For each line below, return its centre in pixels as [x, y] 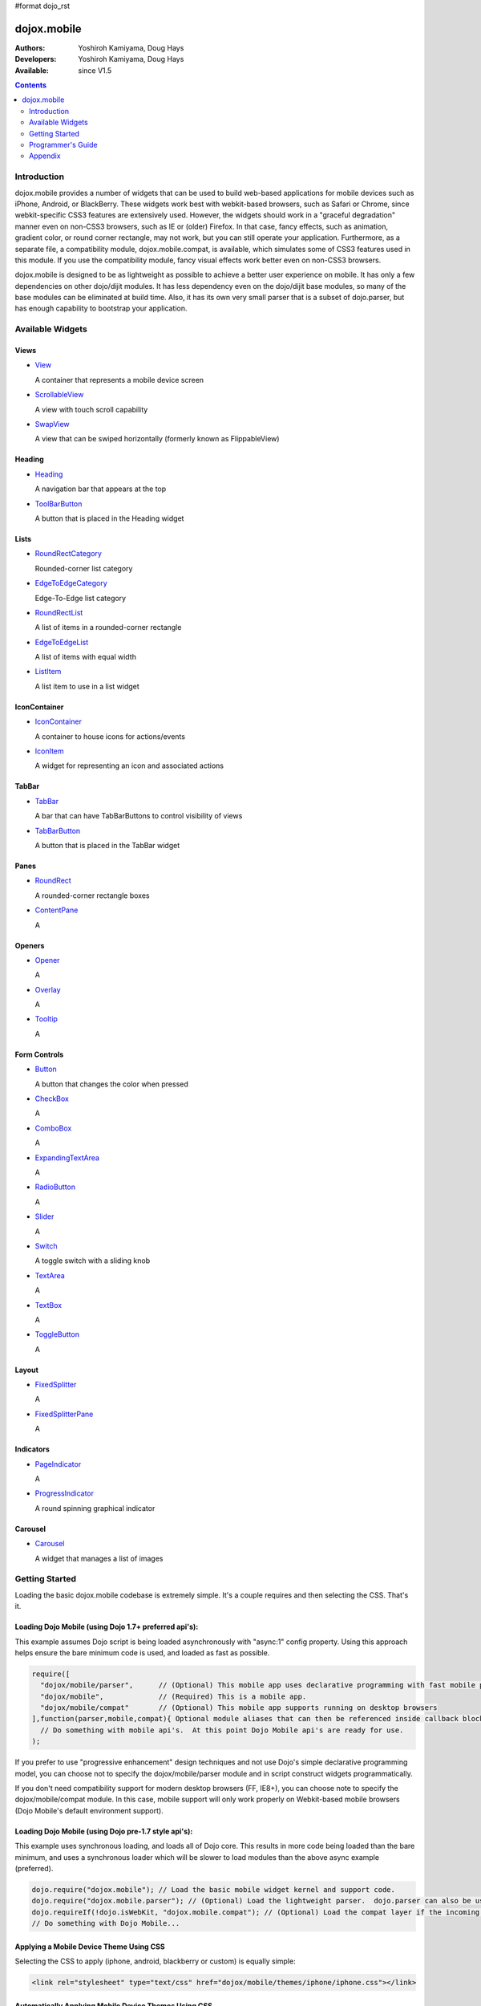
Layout [27, 1370]
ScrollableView [59, 395]
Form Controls [39, 1054]
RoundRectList [59, 612]
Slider [44, 1216]
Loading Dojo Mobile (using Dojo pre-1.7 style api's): [104, 1831]
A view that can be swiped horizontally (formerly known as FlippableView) [157, 439]
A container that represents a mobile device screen [119, 380]
